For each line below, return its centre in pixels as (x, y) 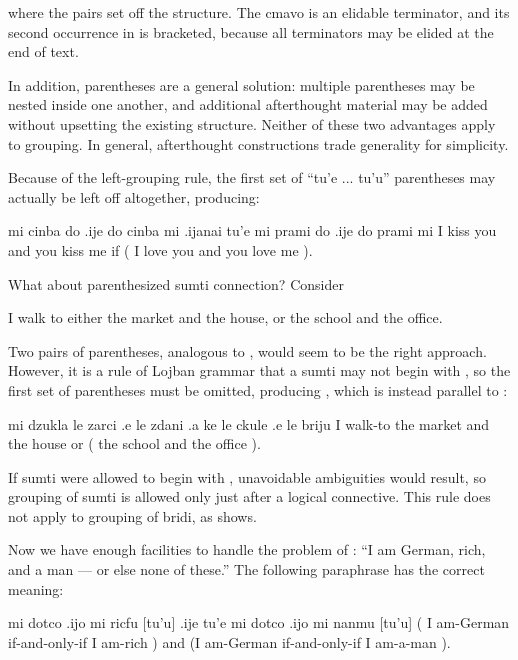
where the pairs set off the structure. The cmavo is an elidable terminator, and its (259, 12)
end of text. (43, 51)
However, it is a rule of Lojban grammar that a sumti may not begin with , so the (259, 370)
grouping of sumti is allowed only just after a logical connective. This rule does (249, 496)
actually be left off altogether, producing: (134, 196)
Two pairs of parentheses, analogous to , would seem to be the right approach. (247, 350)
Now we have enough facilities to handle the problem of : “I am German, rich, (247, 549)
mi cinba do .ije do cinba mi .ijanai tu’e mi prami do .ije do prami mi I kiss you (252, 230)
